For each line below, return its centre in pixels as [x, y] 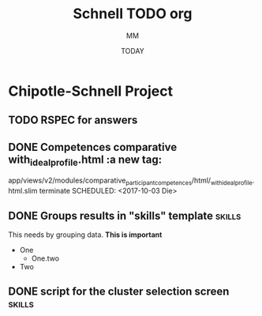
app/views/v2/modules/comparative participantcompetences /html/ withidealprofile [130, 181]
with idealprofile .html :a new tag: [85, 160]
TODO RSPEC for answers [73, 120]
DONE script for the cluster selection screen [119, 292]
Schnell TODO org [133, 14]
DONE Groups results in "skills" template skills [125, 215]
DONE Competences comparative [93, 147]
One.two [45, 258]
